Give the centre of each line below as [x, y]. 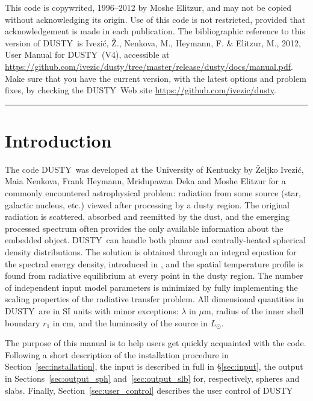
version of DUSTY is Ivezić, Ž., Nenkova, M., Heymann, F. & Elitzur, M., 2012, [153, 42]
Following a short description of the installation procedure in [117, 354]
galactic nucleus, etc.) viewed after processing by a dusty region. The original [147, 204]
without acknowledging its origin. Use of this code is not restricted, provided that [155, 19]
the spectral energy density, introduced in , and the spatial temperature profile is [154, 263]
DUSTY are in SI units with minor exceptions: [92, 311]
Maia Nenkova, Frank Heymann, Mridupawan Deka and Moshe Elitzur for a [145, 181]
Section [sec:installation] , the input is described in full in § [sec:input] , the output [154, 366]
